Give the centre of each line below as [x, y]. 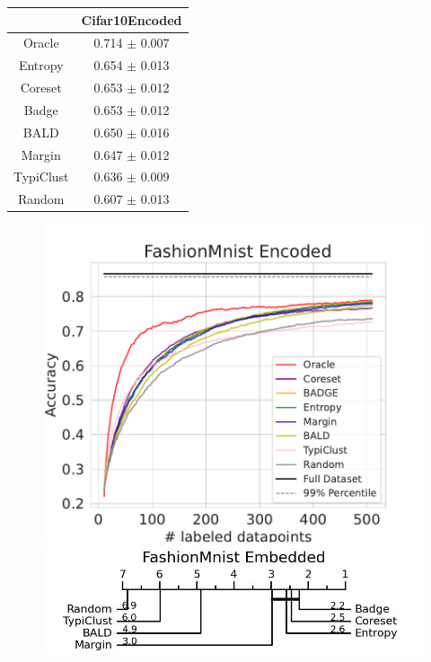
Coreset [41, 88]
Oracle [41, 43]
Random [41, 199]
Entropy [41, 65]
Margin [41, 154]
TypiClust [41, 177]
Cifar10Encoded [132, 19]
